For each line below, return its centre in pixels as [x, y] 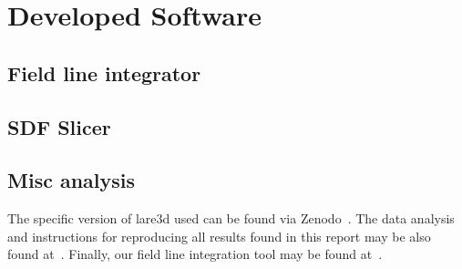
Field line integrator [104, 72]
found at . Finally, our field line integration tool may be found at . [195, 254]
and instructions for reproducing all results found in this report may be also [219, 236]
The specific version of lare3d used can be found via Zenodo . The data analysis [231, 218]
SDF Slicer [59, 126]
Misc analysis [72, 180]
